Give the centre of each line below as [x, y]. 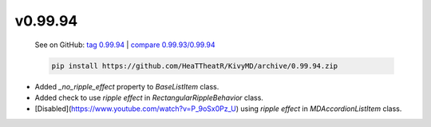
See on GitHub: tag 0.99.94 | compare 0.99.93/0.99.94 [125, 45]
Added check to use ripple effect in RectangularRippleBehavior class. [149, 97]
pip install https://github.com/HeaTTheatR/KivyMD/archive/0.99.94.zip [195, 65]
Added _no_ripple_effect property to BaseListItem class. [127, 86]
